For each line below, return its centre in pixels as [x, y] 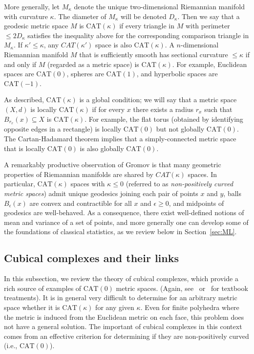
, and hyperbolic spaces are [177, 74]
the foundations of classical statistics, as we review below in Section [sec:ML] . [120, 232]
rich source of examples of [43, 288]
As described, [24, 100]
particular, [20, 184]
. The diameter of [80, 16]
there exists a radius [163, 109]
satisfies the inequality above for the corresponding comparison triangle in [138, 35]
